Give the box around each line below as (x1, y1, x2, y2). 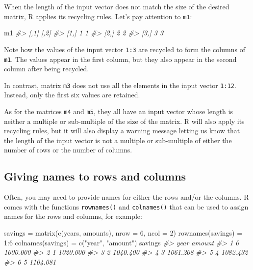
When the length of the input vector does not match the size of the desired (4, 1, 229, 11)
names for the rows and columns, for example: (4, 211, 142, 221)
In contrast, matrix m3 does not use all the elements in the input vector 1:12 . (4, 80, 236, 90)
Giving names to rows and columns (4, 169, 186, 184)
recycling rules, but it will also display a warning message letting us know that (4, 125, 240, 136)
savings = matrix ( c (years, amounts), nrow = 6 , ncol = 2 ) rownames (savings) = (4, 228, 243, 238)
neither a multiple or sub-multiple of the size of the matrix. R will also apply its (4, 116, 245, 126)
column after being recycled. (4, 63, 89, 74)
